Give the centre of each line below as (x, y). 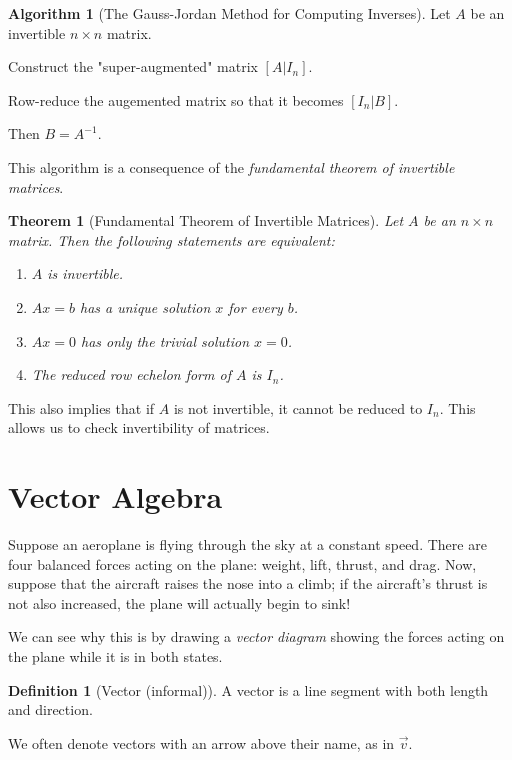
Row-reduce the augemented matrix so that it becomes (176, 99)
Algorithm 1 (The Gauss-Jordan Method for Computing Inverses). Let (229, 13)
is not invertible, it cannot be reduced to (298, 407)
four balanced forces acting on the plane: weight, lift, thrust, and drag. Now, (242, 563)
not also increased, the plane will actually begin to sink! (179, 602)
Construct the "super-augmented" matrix (133, 66)
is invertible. (85, 273)
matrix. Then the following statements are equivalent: (171, 239)
